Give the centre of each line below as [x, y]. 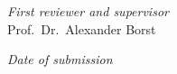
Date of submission [60, 59]
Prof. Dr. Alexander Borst [82, 28]
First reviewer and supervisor [88, 11]
